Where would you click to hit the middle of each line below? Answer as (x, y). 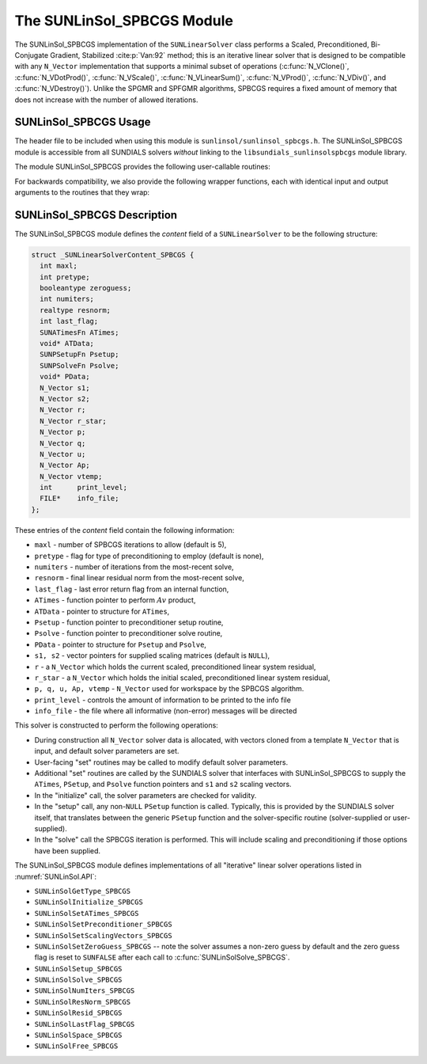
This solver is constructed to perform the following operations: (117, 725)
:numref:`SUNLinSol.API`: (56, 876)
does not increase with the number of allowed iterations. (106, 100)
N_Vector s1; (65, 388)
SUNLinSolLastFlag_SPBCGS (85, 1024)
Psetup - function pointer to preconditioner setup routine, (129, 622)
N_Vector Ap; (65, 465)
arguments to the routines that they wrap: (82, 192)
